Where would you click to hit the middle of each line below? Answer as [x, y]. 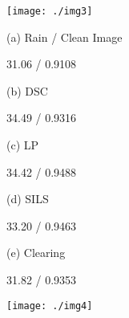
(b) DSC [27, 90]
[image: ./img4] [50, 306]
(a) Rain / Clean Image [64, 37]
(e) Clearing [36, 253]
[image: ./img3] [50, 11]
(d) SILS [28, 199]
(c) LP [23, 145]
